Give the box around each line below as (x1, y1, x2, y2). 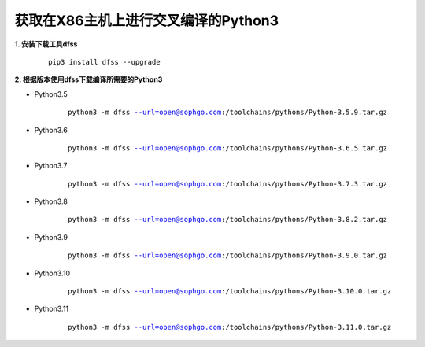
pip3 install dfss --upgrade (48, 57, 161, 66)
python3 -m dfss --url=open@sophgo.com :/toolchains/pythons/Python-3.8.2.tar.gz (68, 215, 388, 224)
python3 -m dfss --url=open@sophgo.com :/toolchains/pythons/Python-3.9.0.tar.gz (68, 251, 388, 260)
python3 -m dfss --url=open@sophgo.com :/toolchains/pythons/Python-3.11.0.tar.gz (68, 323, 392, 331)
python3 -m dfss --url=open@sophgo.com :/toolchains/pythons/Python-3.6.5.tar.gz (68, 143, 388, 153)
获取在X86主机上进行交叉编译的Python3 (14, 12, 279, 29)
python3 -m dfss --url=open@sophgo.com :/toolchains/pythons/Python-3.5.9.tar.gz (68, 108, 388, 117)
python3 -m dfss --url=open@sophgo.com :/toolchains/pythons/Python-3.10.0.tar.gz (68, 287, 392, 296)
